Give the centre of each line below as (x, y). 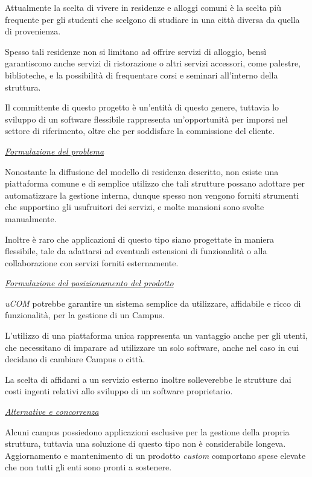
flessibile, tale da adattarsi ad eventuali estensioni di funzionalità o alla (136, 251)
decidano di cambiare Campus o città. (75, 359)
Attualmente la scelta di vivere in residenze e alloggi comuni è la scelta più (143, 7)
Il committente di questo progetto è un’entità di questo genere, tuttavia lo (142, 107)
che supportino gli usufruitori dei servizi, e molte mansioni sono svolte (135, 207)
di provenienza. (33, 31)
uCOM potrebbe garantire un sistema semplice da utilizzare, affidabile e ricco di (153, 303)
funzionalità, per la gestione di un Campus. (85, 315)
